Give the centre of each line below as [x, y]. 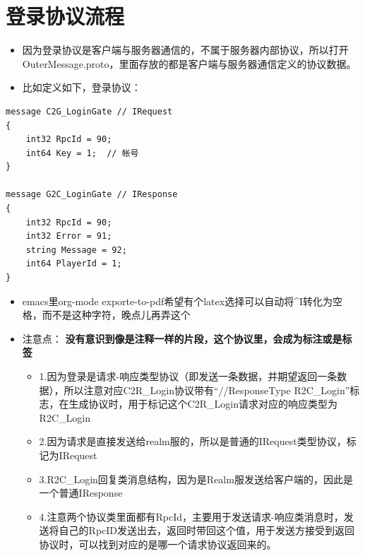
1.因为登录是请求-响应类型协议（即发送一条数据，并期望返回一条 [188, 376]
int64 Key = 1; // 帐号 [82, 153]
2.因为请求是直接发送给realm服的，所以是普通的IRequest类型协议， [193, 441]
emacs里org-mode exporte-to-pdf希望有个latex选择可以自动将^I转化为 [178, 301]
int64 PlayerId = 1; [74, 264]
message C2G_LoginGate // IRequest [89, 111]
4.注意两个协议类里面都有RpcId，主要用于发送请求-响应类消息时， [191, 516]
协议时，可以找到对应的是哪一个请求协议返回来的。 [158, 544]
